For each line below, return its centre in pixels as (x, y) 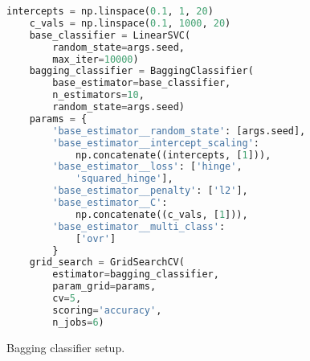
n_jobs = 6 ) (78, 322)
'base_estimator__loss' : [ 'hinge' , (147, 167)
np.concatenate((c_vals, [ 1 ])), (161, 214)
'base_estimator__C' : (110, 203)
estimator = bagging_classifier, (136, 275)
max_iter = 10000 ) (96, 59)
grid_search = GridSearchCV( (107, 263)
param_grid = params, (104, 287)
